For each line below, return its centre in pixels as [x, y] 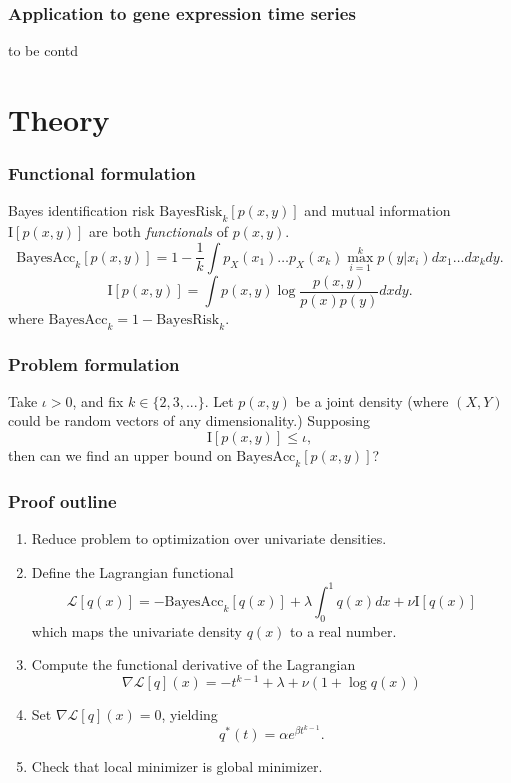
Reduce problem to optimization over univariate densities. [209, 538]
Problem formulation [94, 363]
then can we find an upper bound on [120, 455]
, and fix [98, 400]
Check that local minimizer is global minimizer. [177, 766]
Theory [59, 119]
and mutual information [377, 210]
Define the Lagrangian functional [132, 571]
